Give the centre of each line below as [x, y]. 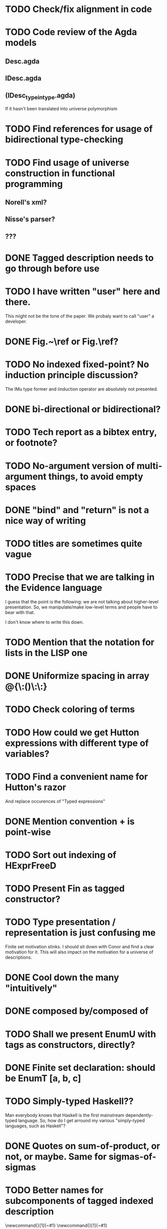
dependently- [139, 1115]
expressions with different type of [77, 743]
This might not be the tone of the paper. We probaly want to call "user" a [80, 316]
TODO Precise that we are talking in [80, 577]
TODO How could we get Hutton [72, 732]
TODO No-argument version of [70, 466]
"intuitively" [31, 988]
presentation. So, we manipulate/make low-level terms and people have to [82, 607]
